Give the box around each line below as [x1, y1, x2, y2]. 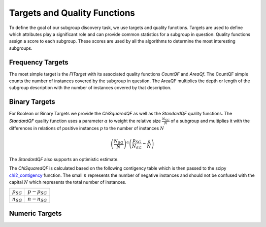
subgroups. [9, 45, 33, 51]
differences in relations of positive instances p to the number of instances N [9, 126, 165, 131]
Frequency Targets [9, 58, 68, 66]
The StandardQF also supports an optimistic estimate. [9, 156, 119, 162]
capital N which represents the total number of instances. [9, 179, 127, 185]
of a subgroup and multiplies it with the [170, 118, 250, 124]
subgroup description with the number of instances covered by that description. [9, 85, 172, 91]
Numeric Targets [9, 209, 62, 218]
